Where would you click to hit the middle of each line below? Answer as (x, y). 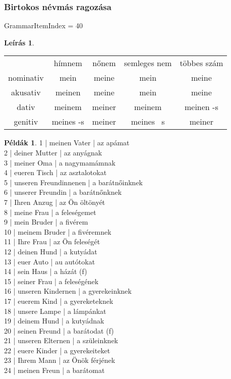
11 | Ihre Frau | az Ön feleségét (52, 241)
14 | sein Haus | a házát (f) (46, 271)
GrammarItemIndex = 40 (44, 25)
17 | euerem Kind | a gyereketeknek (59, 301)
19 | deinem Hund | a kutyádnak (54, 321)
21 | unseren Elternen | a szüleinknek (61, 340)
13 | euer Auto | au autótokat (50, 261)
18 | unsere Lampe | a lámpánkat (55, 311)
